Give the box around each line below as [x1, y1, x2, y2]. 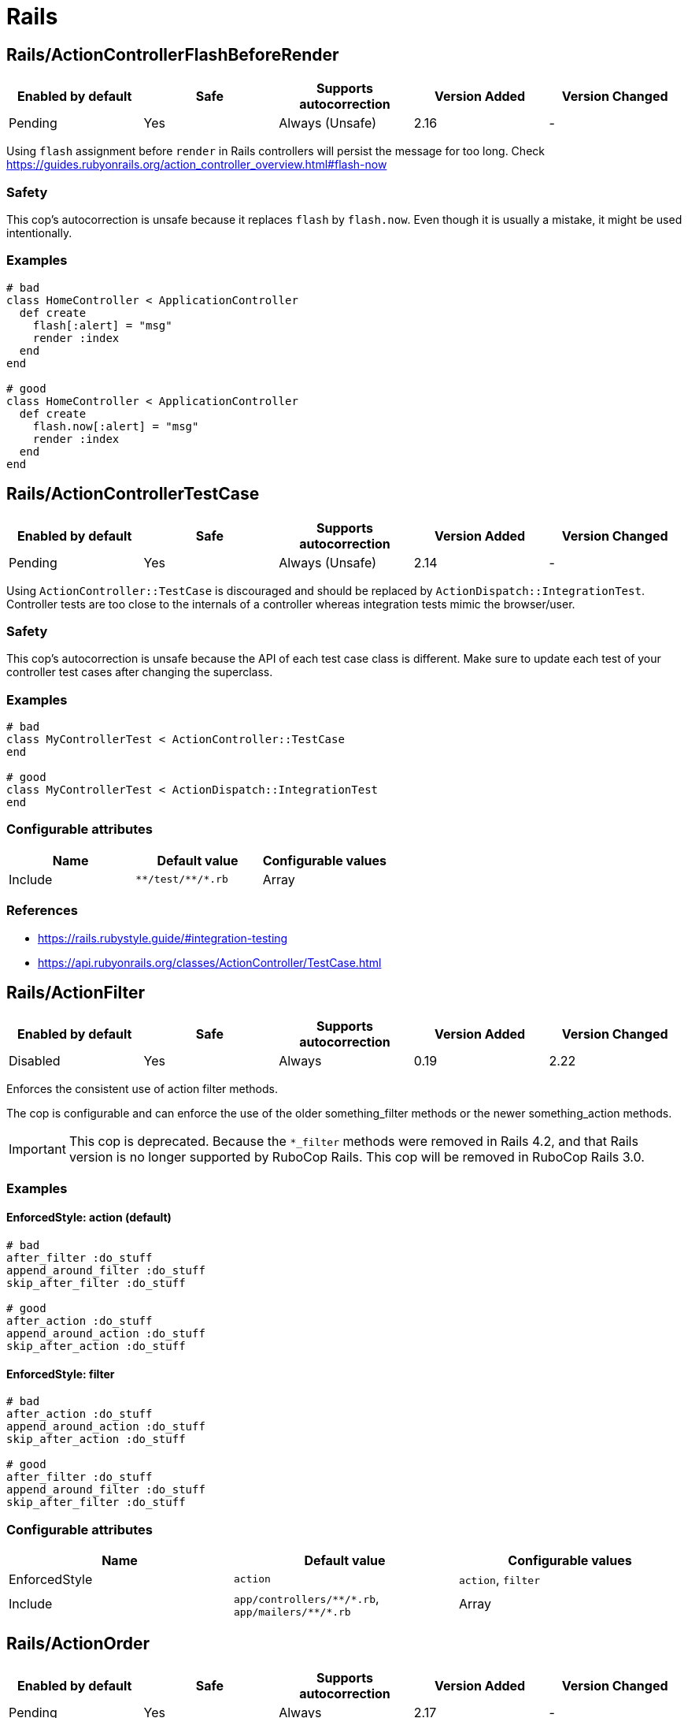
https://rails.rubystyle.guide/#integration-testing [38, 931, 288, 945]
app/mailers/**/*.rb [233, 1605, 351, 1618]
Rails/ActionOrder [6, 1634, 150, 1654]
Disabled [9, 1053, 61, 1069]
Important [9, 1141, 66, 1158]
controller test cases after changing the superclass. [6, 665, 273, 679]
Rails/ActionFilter [6, 982, 146, 1002]
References [6, 902, 78, 919]
